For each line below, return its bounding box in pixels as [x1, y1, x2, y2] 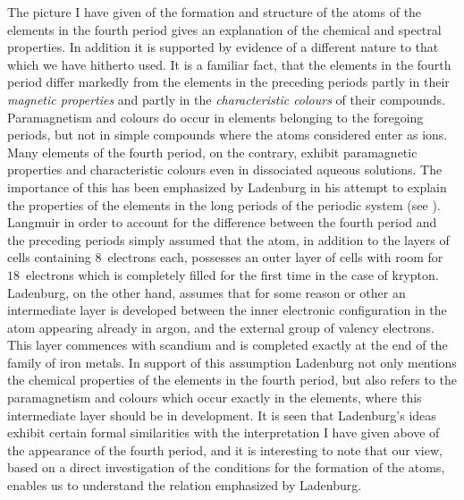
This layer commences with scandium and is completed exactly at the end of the [7, 335, 448, 354]
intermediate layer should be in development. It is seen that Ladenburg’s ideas [7, 405, 436, 424]
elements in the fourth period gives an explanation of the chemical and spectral [7, 20, 442, 38]
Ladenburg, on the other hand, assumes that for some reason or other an [7, 283, 406, 301]
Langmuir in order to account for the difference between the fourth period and [7, 213, 437, 232]
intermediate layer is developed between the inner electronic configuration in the [7, 301, 447, 319]
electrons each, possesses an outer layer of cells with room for [107, 248, 443, 267]
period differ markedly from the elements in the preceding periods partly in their [7, 72, 450, 91]
